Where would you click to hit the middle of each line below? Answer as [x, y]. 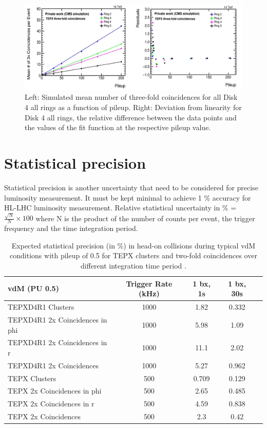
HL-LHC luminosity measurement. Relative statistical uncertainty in [112, 208]
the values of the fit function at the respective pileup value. [118, 127]
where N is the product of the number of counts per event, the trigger [145, 218]
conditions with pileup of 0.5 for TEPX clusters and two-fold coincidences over [133, 255]
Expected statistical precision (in [63, 245]
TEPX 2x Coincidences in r [51, 404]
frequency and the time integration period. [71, 228]
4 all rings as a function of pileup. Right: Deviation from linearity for [133, 107]
